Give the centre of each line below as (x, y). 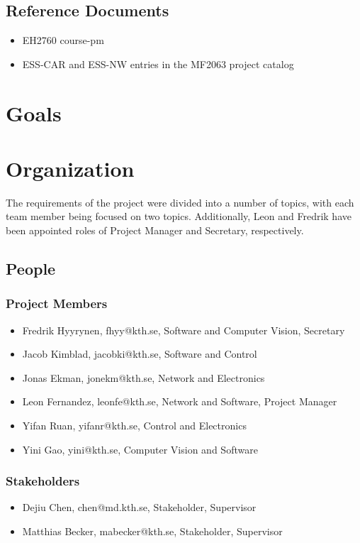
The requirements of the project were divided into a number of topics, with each (180, 202)
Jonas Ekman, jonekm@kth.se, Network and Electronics (144, 377)
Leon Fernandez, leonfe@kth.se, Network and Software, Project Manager (180, 401)
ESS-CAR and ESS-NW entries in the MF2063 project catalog (158, 64)
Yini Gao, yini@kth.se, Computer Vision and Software (140, 449)
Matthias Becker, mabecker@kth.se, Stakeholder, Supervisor (152, 531)
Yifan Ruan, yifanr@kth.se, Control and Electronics (134, 426)
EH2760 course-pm (63, 40)
